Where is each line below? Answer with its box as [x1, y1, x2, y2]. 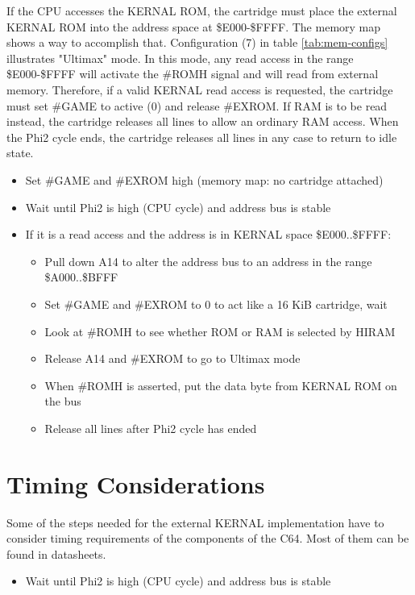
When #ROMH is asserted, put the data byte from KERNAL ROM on [44, 377, 397, 393]
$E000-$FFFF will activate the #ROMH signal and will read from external [6, 65, 379, 82]
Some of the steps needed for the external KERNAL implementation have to [6, 514, 384, 531]
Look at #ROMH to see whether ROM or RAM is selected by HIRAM [44, 322, 396, 339]
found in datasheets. [6, 545, 106, 562]
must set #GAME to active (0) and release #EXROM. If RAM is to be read [6, 97, 388, 114]
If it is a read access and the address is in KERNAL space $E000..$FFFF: [25, 226, 392, 243]
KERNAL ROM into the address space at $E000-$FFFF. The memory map [6, 18, 381, 35]
